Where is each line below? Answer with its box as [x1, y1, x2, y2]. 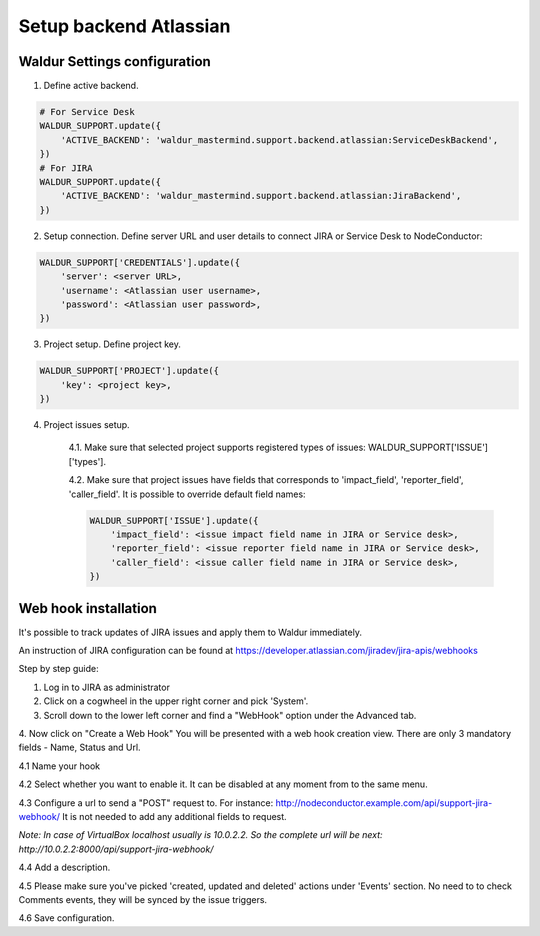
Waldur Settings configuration [18, 53, 212, 70]
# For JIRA [39, 162, 93, 174]
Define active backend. [43, 80, 139, 92]
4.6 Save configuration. [18, 912, 115, 924]
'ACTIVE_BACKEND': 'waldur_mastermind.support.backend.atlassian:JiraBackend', [60, 190, 462, 202]
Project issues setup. [43, 419, 130, 431]
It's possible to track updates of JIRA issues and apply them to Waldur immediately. [18, 626, 362, 638]
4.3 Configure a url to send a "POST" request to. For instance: [18, 796, 274, 809]
